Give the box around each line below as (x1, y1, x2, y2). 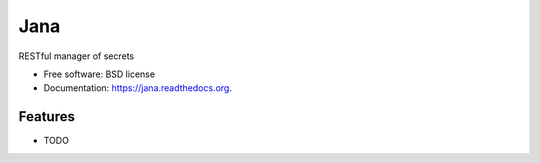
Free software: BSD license (43, 68, 155, 80)
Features (18, 108, 75, 125)
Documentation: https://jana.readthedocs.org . (43, 82, 232, 94)
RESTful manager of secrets (18, 50, 135, 62)
